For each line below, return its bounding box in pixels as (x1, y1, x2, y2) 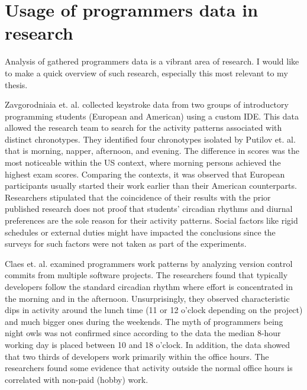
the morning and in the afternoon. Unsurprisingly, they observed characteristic (5, 292, 290, 304)
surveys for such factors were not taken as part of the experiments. (5, 237, 247, 250)
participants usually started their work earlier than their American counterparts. (5, 179, 297, 192)
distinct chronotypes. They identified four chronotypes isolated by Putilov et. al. (5, 133, 296, 145)
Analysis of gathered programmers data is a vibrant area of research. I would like (5, 55, 299, 67)
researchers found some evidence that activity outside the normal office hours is (5, 362, 293, 374)
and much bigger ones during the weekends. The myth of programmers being (5, 315, 283, 327)
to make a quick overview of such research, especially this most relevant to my (5, 66, 288, 79)
